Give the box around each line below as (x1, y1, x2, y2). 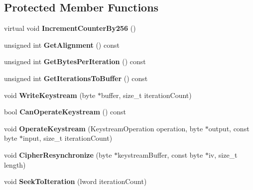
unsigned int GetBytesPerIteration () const (4, 56, 146, 67)
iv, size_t (208, 149, 238, 160)
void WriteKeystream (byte (4, 90, 96, 100)
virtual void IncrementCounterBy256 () (4, 23, 136, 33)
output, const (208, 123, 250, 133)
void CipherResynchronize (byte (4, 149, 112, 160)
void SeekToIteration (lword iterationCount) (4, 176, 147, 187)
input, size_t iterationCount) (23, 133, 113, 143)
